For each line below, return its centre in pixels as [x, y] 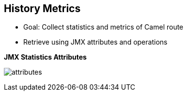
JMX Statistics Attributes [45, 57]
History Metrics [42, 8]
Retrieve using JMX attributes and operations [95, 42]
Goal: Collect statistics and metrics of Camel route [103, 27]
